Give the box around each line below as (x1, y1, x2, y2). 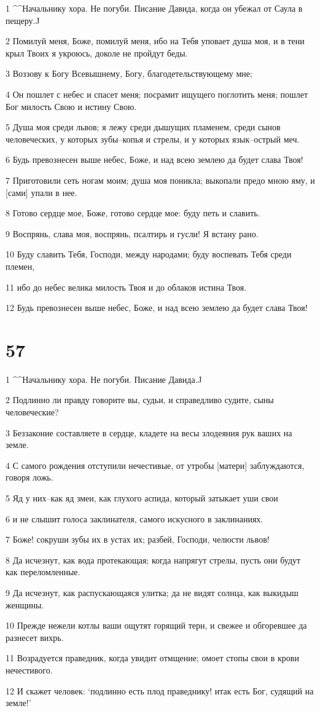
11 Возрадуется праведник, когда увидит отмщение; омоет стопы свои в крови (6, 651, 299, 664)
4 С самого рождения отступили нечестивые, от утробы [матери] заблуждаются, (6, 458, 305, 471)
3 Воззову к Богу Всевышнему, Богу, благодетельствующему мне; (6, 67, 252, 80)
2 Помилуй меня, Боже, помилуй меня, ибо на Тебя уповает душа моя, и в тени (6, 34, 305, 47)
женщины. (6, 598, 44, 611)
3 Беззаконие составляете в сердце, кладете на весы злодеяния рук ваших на (6, 426, 292, 439)
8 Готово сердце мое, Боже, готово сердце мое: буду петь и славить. (6, 206, 260, 219)
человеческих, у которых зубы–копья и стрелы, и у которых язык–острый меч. (6, 132, 300, 145)
